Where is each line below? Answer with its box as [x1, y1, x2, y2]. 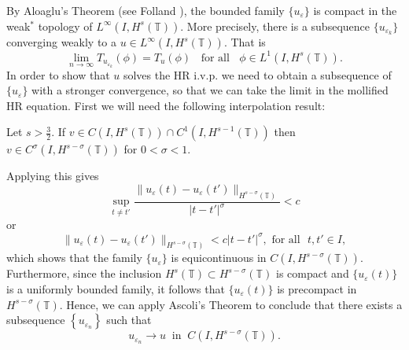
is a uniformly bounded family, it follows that [6, 280, 225, 297]
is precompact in [277, 280, 357, 297]
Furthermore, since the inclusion [6, 265, 162, 282]
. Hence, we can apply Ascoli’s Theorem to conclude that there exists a [59, 296, 403, 312]
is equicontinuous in [171, 249, 267, 266]
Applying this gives [6, 168, 99, 184]
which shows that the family [6, 249, 142, 266]
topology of [38, 17, 93, 34]
